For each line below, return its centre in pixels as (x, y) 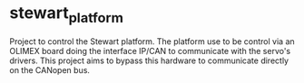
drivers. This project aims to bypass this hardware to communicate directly (149, 60)
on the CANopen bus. (50, 69)
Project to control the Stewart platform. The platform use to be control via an (152, 41)
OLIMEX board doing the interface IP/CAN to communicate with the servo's (150, 51)
